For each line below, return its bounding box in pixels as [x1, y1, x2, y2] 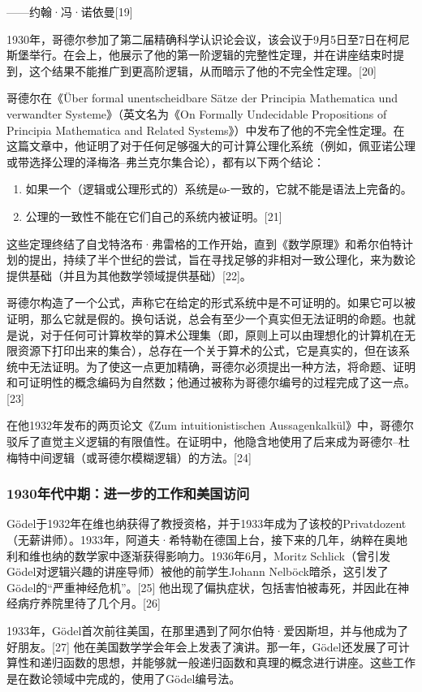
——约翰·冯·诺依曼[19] [6, 3, 133, 19]
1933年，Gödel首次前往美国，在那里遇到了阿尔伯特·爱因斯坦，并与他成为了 [6, 622, 409, 639]
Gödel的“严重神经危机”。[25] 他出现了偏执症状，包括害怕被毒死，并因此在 [6, 578, 398, 595]
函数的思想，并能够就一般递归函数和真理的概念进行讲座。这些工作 [62, 654, 416, 671]
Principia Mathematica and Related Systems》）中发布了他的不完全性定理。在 [6, 121, 405, 138]
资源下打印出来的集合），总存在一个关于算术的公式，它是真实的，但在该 [17, 342, 398, 359]
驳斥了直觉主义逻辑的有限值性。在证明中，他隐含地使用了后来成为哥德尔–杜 [6, 433, 410, 450]
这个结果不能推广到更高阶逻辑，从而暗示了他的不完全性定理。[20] [28, 62, 377, 79]
